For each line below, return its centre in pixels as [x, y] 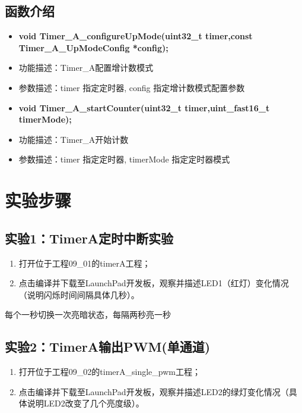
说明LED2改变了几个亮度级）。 [85, 403]
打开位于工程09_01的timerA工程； [85, 263]
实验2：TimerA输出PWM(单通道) [108, 347]
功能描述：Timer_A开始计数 [74, 139]
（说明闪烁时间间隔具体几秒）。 [79, 294]
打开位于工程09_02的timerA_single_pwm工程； [109, 372]
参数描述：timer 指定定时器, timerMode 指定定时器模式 [124, 159]
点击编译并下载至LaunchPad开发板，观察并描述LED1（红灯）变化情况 [154, 283]
